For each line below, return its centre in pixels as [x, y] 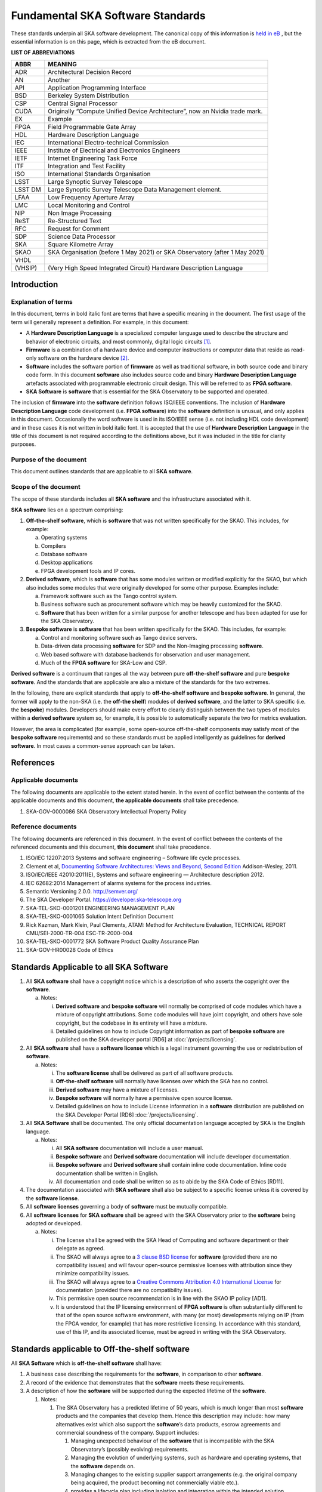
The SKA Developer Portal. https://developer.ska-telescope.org [104, 900]
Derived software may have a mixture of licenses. [117, 1090]
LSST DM [28, 189]
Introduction [35, 284]
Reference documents [44, 827]
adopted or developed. [54, 1223]
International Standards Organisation [99, 174]
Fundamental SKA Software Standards [108, 16]
